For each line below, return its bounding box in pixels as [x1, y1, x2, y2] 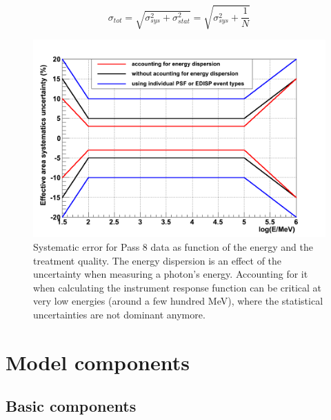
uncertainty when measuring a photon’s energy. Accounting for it [33, 267, 308, 281]
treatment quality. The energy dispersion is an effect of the [33, 253, 282, 267]
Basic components [6, 395, 137, 417]
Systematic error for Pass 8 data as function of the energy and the [33, 240, 313, 254]
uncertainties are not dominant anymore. [33, 307, 205, 322]
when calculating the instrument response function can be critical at [33, 280, 322, 294]
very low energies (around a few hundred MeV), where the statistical [33, 294, 323, 308]
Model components [6, 347, 190, 376]
